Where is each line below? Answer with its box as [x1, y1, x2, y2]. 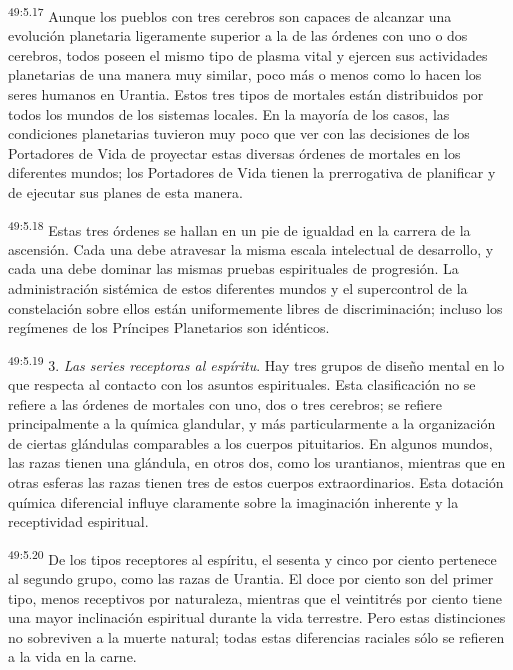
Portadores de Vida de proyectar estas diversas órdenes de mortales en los [8, 142, 461, 163]
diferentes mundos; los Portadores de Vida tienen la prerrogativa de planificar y [8, 162, 496, 183]
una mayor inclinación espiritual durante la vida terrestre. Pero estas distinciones [8, 607, 506, 628]
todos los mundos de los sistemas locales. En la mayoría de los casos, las [8, 103, 450, 124]
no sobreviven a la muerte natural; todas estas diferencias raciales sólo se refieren [8, 626, 505, 647]
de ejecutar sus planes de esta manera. [8, 182, 243, 202]
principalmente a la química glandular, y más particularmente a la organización [8, 413, 496, 434]
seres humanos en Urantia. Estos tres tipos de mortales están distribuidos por [8, 84, 484, 105]
